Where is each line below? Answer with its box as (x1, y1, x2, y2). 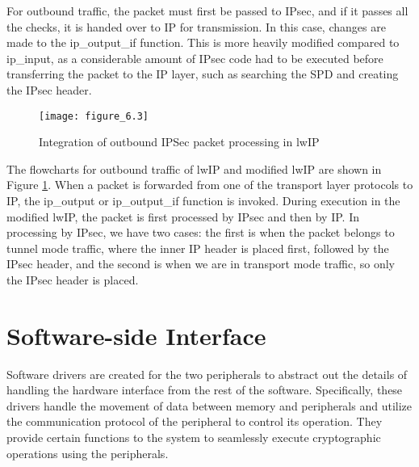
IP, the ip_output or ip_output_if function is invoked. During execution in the (6, 192, 400, 208)
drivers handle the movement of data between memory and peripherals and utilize (6, 397, 413, 414)
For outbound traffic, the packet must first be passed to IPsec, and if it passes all (6, 2, 409, 19)
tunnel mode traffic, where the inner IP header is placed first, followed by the (6, 239, 389, 256)
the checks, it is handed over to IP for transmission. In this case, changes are (6, 18, 386, 35)
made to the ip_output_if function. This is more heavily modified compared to (6, 34, 400, 51)
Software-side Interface (6, 318, 266, 351)
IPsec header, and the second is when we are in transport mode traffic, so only (6, 255, 396, 272)
